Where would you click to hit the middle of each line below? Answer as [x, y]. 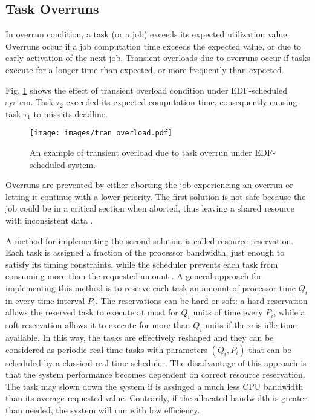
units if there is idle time [251, 325]
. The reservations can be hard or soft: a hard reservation [201, 300]
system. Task [30, 102]
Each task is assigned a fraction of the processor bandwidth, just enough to [145, 252]
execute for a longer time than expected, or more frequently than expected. [145, 69]
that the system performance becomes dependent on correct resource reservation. [155, 374]
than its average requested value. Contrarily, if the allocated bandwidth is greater [157, 398]
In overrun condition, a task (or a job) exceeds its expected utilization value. [148, 34]
